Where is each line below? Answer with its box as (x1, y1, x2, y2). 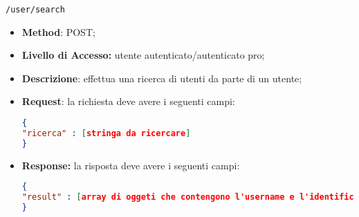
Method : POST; (21, 24, 95, 39)
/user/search (6, 5, 65, 15)
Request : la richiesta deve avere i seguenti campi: (21, 94, 235, 108)
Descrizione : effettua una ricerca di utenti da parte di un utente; (21, 70, 302, 85)
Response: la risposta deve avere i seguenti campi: (21, 158, 240, 172)
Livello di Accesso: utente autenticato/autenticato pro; (21, 48, 265, 62)
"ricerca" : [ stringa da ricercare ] (21, 128, 191, 138)
